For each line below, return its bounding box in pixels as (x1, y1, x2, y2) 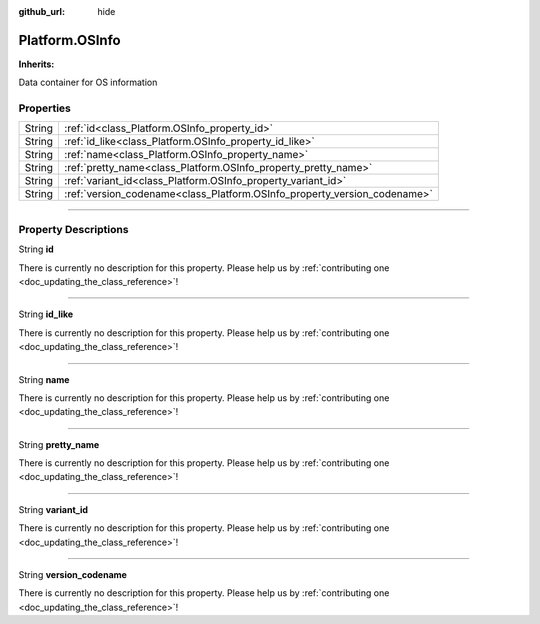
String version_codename (18, 569, 127, 581)
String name (18, 373, 70, 385)
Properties (18, 101, 72, 115)
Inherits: (18, 58, 55, 70)
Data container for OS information (18, 76, 158, 89)
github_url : (18, 6, 65, 17)
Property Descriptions (18, 222, 129, 236)
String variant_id (18, 503, 89, 515)
